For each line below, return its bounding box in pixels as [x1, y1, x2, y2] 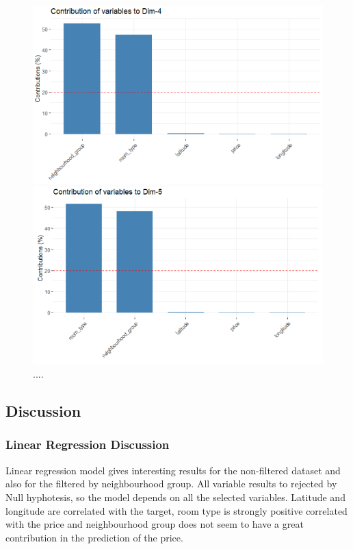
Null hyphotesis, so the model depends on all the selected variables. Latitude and [5, 489, 345, 504]
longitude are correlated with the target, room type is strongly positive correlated [5, 503, 348, 517]
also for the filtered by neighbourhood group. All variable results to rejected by [5, 476, 337, 491]
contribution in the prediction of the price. [5, 530, 183, 544]
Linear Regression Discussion [5, 436, 170, 453]
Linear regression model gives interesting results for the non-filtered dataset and [5, 463, 341, 477]
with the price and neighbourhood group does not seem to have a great [5, 517, 304, 531]
